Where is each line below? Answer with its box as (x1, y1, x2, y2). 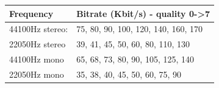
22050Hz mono (9, 67, 64, 80)
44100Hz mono (9, 53, 64, 66)
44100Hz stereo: (9, 22, 68, 35)
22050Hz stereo (9, 38, 66, 50)
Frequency (9, 7, 54, 19)
